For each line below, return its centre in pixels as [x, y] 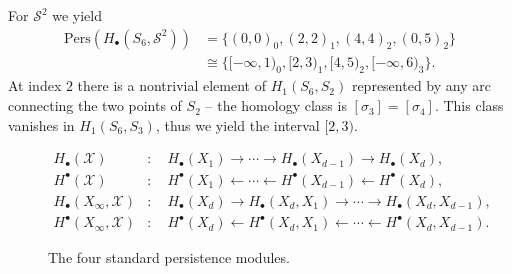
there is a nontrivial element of [171, 85]
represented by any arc [421, 85]
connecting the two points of [95, 105]
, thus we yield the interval [237, 124]
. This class [469, 105]
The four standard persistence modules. [169, 257]
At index [35, 85]
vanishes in [41, 124]
